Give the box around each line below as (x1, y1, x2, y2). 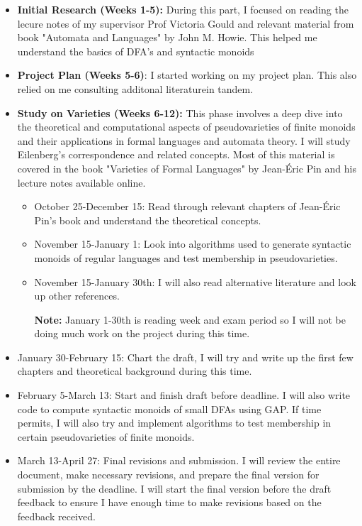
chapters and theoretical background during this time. (17, 363, 252, 378)
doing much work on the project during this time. (34, 326, 250, 341)
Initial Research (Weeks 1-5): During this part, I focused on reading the (17, 2, 349, 16)
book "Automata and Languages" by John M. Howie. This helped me (17, 30, 317, 45)
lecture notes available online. (17, 175, 146, 190)
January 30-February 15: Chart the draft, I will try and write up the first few (17, 349, 353, 364)
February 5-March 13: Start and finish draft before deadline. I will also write (17, 388, 351, 402)
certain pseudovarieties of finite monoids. (17, 429, 195, 444)
